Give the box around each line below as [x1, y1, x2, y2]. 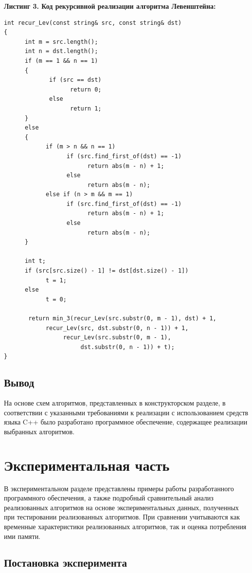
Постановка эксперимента [4, 555, 127, 570]
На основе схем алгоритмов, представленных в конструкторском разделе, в [4, 398, 226, 408]
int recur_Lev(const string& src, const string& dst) [4, 19, 182, 26]
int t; [24, 258, 46, 265]
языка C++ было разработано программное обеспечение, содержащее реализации [4, 417, 248, 427]
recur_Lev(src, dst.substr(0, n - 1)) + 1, [45, 324, 189, 332]
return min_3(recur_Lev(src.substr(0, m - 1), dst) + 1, [28, 315, 216, 322]
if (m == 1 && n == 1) [24, 57, 98, 64]
